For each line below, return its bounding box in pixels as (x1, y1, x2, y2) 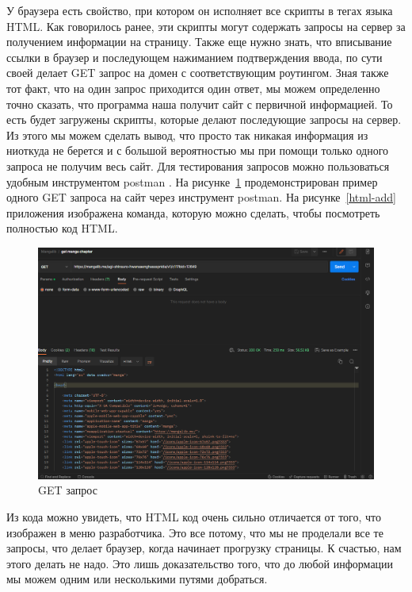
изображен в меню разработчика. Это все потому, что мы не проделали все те (6, 524, 383, 540)
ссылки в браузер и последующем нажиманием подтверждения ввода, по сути (6, 48, 383, 65)
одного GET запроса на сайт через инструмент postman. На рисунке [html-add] (6, 189, 396, 206)
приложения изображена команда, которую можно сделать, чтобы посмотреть (6, 204, 380, 221)
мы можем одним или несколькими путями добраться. (6, 571, 268, 587)
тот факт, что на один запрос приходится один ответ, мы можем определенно (6, 79, 380, 96)
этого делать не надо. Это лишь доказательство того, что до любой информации (6, 555, 394, 571)
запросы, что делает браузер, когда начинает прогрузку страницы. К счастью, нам (6, 540, 402, 556)
